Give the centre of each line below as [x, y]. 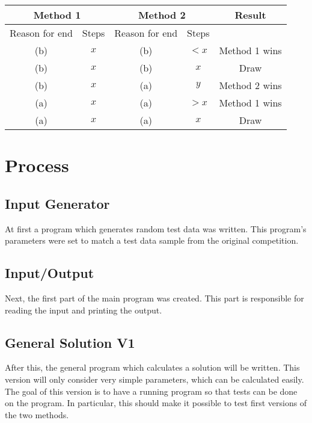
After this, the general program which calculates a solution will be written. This [152, 367]
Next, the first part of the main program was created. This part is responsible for [154, 298]
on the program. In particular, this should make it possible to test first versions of [156, 403]
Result [250, 15]
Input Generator [57, 203]
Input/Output [50, 273]
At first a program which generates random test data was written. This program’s [156, 228]
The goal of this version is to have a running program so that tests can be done [151, 391]
